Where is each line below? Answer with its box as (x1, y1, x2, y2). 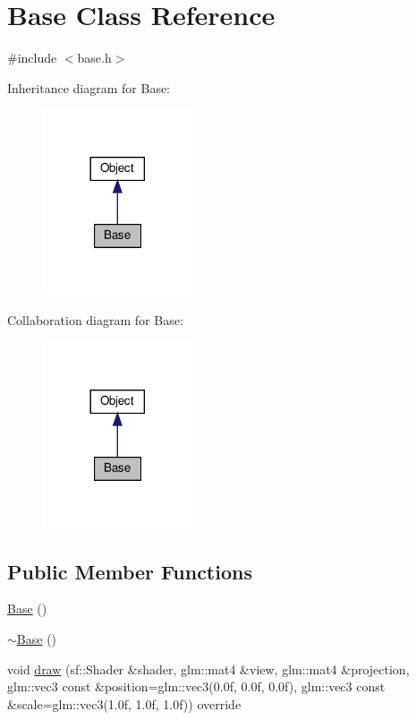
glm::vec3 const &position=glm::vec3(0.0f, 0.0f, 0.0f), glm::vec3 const (7, 677, 386, 696)
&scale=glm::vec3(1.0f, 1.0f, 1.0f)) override (7, 694, 242, 713)
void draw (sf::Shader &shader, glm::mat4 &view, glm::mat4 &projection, (7, 659, 410, 678)
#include (7, 48, 57, 67)
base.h (77, 48, 112, 67)
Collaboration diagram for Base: (7, 311, 183, 330)
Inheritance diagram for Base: (7, 78, 170, 97)
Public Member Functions (7, 557, 252, 585)
